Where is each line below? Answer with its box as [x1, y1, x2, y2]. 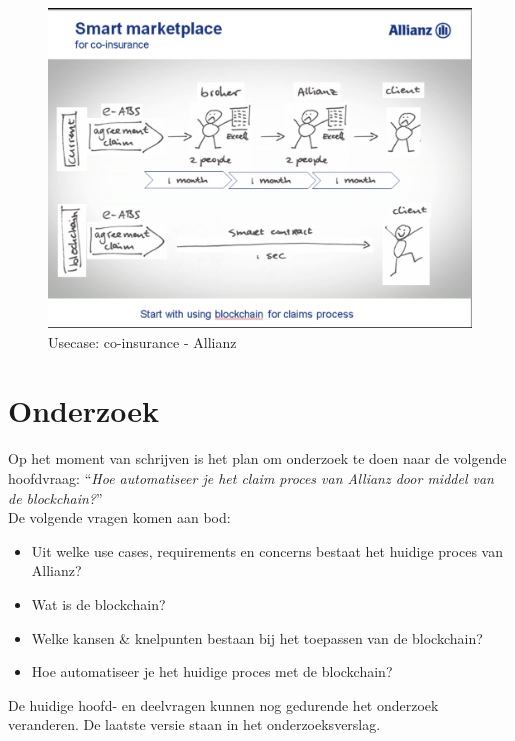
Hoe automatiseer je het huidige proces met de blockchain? [31, 661, 393, 682]
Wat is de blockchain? [31, 593, 166, 614]
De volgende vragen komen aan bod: [8, 507, 231, 528]
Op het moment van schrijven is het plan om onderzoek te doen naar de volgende [8, 448, 507, 469]
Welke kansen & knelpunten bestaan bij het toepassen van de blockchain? [31, 627, 483, 648]
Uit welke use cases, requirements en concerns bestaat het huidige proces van [31, 540, 503, 561]
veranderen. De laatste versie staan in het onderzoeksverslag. [8, 714, 381, 735]
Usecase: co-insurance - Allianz [48, 331, 237, 352]
